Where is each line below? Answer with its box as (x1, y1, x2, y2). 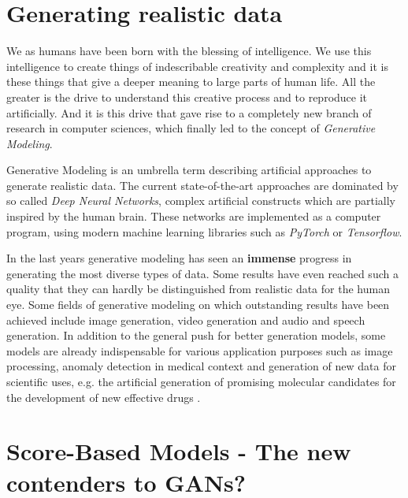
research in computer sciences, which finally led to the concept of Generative (6, 120, 376, 136)
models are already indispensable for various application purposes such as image (6, 342, 393, 359)
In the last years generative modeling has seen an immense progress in (6, 250, 352, 266)
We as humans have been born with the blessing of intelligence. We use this (6, 43, 372, 59)
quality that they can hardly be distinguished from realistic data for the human (6, 281, 390, 297)
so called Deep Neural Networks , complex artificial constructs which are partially (6, 192, 396, 209)
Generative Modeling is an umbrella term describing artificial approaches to (6, 162, 372, 178)
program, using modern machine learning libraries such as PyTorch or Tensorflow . (6, 223, 402, 240)
